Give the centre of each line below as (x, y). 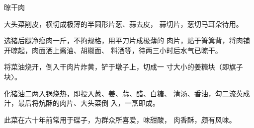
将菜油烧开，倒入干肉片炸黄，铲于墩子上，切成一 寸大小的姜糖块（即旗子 (124, 67)
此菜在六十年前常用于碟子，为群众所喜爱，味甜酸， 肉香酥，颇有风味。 (120, 119)
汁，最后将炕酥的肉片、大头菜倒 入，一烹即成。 (82, 103)
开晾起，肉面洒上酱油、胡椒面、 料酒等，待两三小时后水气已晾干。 (113, 50)
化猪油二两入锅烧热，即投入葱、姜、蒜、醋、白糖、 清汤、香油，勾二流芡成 (127, 93)
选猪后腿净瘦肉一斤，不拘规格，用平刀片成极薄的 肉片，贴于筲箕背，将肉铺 (127, 40)
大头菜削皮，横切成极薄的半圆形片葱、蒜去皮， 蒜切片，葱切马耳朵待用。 (124, 24)
